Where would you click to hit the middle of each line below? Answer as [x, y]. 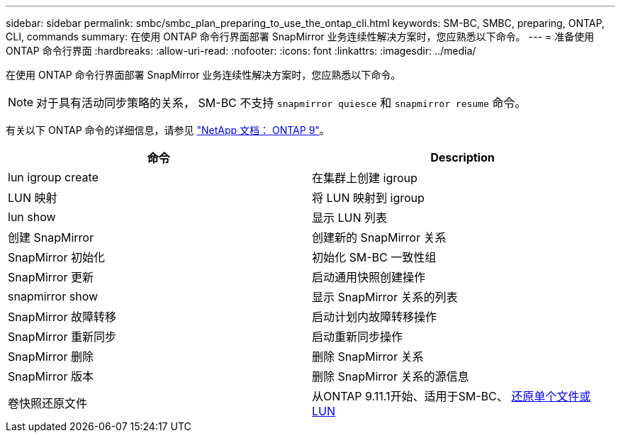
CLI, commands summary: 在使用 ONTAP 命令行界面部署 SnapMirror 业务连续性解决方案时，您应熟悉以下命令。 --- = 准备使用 [300, 36]
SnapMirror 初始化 [56, 257]
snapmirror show [53, 296]
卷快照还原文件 [48, 403]
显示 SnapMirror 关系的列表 [385, 297]
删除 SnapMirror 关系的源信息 [391, 376]
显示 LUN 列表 [350, 218]
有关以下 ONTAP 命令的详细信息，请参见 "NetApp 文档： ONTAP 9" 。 [168, 130]
